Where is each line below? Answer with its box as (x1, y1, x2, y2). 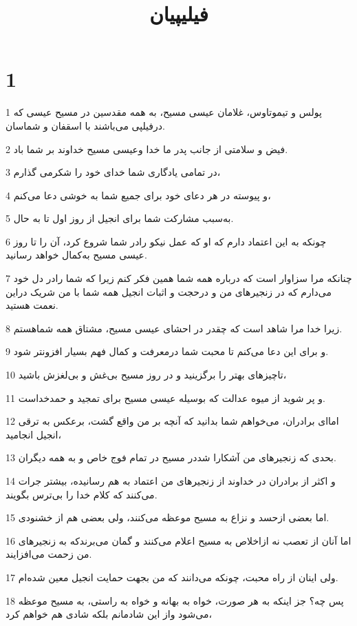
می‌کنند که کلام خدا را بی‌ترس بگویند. (6, 487, 158, 501)
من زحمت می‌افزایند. (6, 547, 92, 561)
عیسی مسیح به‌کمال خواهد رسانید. (6, 248, 147, 262)
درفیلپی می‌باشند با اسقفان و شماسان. (6, 118, 165, 132)
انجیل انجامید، (6, 427, 62, 441)
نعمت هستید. (6, 298, 58, 312)
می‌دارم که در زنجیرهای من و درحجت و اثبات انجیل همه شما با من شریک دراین (6, 284, 332, 299)
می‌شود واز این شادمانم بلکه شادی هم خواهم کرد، (6, 607, 213, 621)
